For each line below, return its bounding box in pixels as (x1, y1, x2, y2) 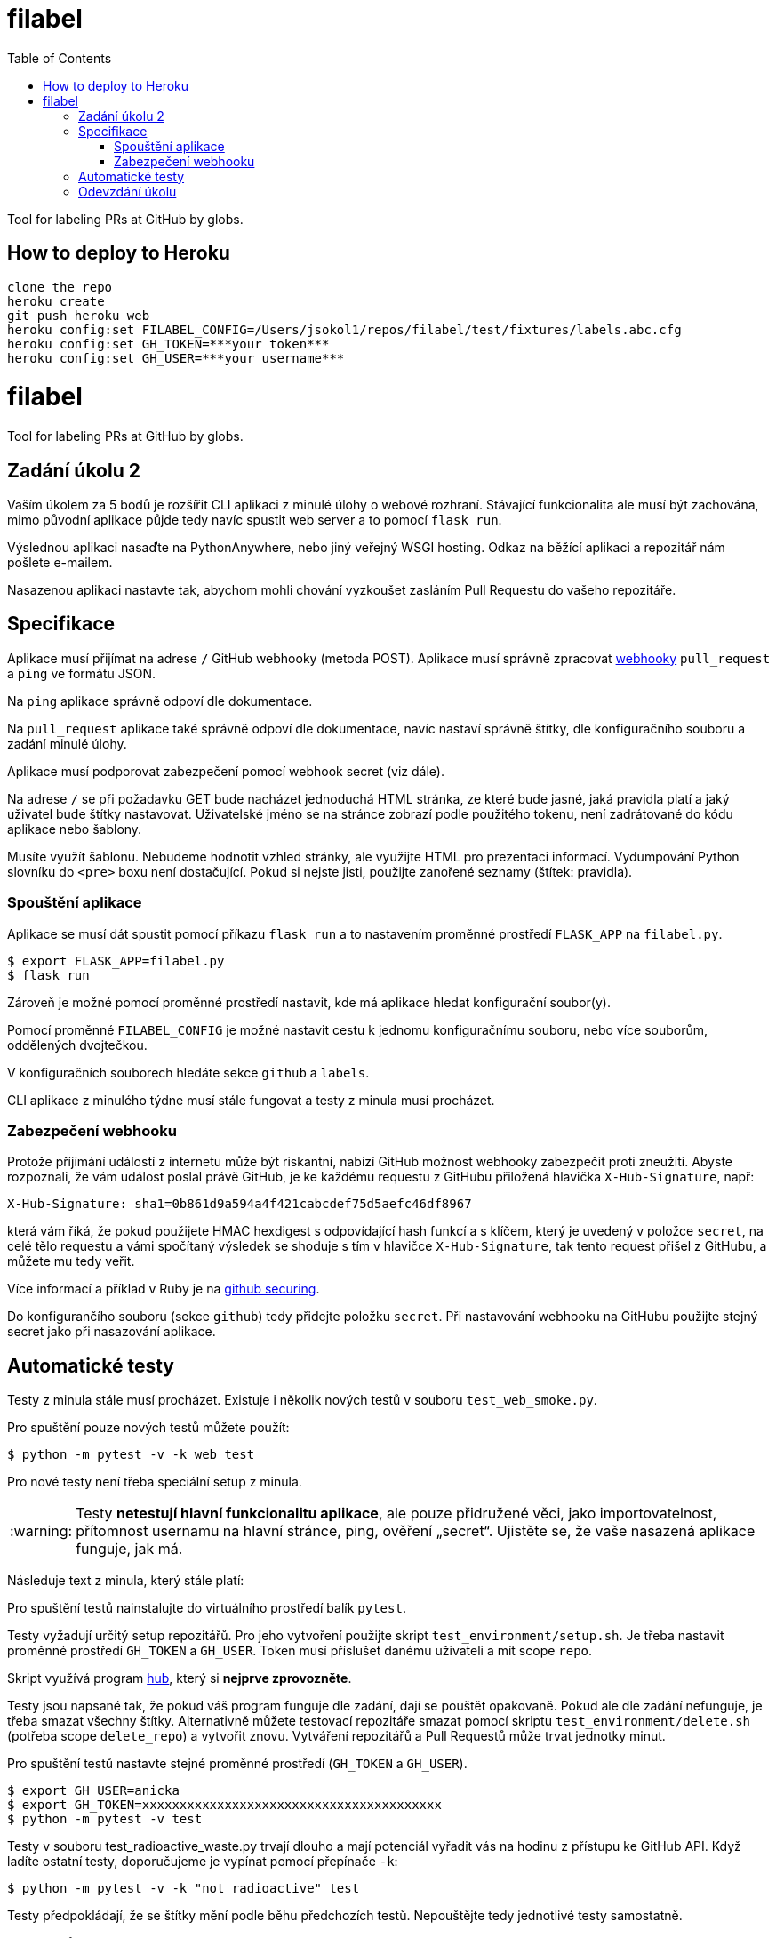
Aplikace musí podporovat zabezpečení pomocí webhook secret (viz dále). (7, 763, 444, 779)
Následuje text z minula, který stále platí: (7, 1573, 244, 1589)
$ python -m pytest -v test (7, 1812, 203, 1827)
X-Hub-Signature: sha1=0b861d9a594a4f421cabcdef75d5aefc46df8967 (7, 1197, 472, 1212)
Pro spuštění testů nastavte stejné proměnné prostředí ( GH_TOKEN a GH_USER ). (7, 1756, 468, 1772)
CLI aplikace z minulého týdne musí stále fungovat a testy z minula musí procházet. (7, 1092, 495, 1108)
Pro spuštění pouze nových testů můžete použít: (7, 1420, 290, 1436)
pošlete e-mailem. (7, 554, 113, 570)
